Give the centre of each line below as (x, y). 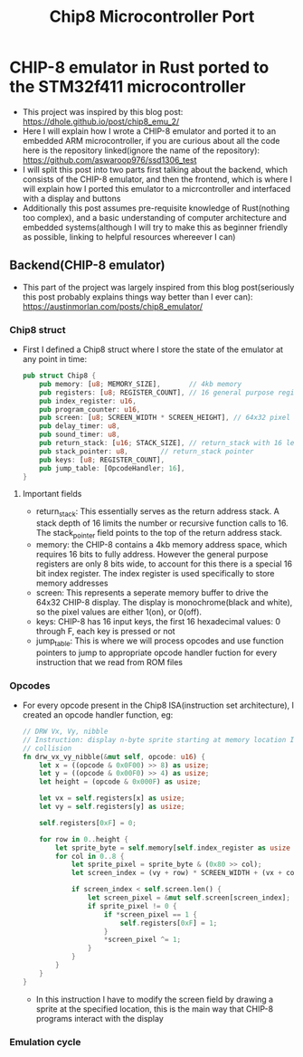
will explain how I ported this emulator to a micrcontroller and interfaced (156, 188)
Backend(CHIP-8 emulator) (87, 266)
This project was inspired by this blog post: (103, 111)
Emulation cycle (45, 1042)
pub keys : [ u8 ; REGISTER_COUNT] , (102, 460)
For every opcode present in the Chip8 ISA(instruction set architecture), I (158, 705)
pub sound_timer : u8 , (80, 435)
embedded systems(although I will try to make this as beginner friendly (155, 227)
